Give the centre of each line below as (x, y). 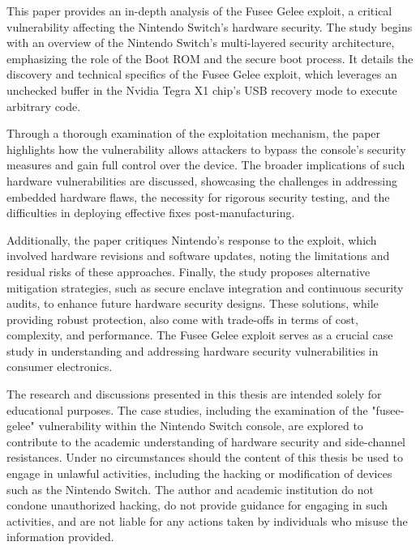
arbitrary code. (44, 106)
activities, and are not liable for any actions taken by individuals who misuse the (207, 520)
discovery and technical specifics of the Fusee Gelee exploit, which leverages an (202, 74)
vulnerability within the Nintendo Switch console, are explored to (201, 426)
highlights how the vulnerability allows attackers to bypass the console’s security (206, 149)
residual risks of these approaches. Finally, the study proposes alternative (189, 271)
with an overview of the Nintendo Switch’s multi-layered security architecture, (201, 43)
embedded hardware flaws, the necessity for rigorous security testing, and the (198, 196)
